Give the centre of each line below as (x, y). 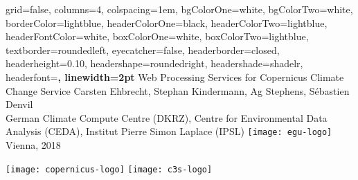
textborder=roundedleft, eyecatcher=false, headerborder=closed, (143, 49)
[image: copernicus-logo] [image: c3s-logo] (109, 169)
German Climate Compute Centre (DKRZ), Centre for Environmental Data (167, 117)
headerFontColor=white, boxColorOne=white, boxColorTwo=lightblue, (157, 36)
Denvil (19, 104)
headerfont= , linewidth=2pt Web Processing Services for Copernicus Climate (175, 76)
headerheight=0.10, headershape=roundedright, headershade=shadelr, (154, 63)
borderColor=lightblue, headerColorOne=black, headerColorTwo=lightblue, (167, 22)
